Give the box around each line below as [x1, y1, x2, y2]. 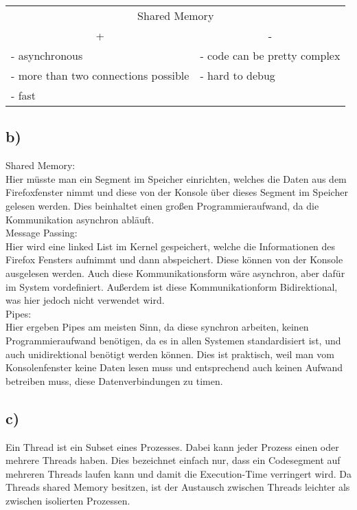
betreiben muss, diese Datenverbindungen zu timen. [5, 373, 223, 388]
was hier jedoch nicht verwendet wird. [5, 293, 165, 307]
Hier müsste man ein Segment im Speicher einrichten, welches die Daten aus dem [5, 171, 347, 186]
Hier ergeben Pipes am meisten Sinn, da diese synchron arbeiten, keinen [5, 320, 309, 334]
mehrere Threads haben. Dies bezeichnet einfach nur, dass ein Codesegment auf [5, 453, 341, 467]
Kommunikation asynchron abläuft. [5, 212, 154, 226]
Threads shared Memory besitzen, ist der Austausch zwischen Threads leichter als [5, 480, 350, 494]
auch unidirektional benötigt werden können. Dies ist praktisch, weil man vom [5, 346, 334, 361]
